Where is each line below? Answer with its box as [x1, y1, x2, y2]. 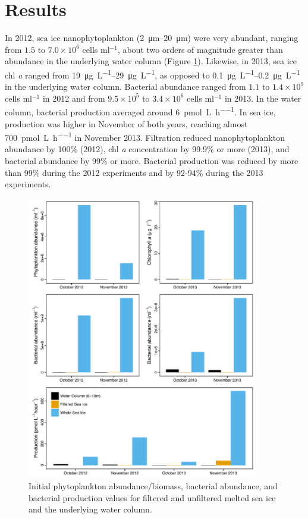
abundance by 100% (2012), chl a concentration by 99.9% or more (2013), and [5, 143, 290, 155]
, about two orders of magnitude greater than [117, 43, 283, 55]
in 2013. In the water [224, 92, 301, 104]
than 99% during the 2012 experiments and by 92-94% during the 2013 [5, 166, 263, 178]
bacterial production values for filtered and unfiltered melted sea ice [29, 491, 276, 504]
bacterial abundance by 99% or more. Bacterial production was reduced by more [5, 155, 298, 167]
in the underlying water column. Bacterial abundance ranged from [5, 80, 246, 93]
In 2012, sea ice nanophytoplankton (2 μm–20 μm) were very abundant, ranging [5, 32, 298, 44]
